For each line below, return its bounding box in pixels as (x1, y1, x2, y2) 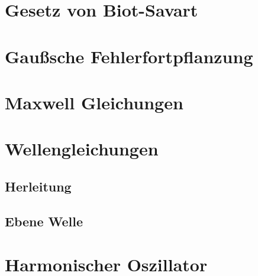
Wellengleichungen (5, 137, 159, 161)
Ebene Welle (5, 212, 83, 230)
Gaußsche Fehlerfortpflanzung (5, 44, 253, 68)
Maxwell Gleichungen (5, 90, 183, 114)
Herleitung (5, 177, 72, 195)
